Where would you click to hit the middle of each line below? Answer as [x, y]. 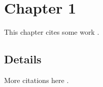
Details [23, 59]
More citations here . [37, 80]
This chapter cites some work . [52, 32]
